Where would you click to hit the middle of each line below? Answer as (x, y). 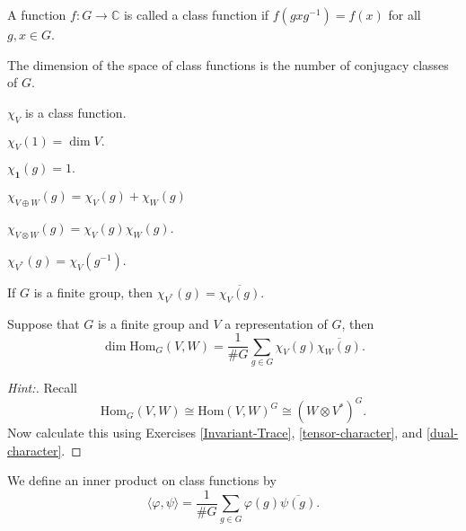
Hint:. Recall (42, 387)
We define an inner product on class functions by (142, 480)
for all (404, 14)
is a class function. (75, 112)
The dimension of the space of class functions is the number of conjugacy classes (228, 64)
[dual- (443, 433)
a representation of (276, 323)
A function (37, 14)
